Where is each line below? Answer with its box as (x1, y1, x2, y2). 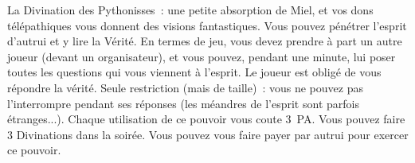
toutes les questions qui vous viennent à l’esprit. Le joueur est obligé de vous (7, 64, 382, 80)
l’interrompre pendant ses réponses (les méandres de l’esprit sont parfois (7, 95, 359, 111)
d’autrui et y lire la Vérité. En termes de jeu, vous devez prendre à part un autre (7, 33, 402, 49)
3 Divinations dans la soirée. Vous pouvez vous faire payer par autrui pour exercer (7, 126, 409, 142)
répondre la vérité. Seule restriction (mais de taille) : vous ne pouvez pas (7, 79, 363, 95)
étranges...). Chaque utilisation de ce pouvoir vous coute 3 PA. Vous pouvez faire (7, 111, 405, 127)
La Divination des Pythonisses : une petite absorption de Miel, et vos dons (7, 2, 374, 17)
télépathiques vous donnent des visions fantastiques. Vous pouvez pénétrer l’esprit (7, 17, 407, 33)
